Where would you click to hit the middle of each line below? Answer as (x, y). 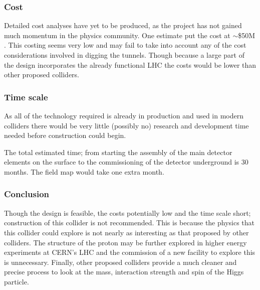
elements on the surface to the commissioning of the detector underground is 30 (126, 162)
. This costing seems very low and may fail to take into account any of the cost (125, 45)
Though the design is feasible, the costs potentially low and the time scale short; (127, 212)
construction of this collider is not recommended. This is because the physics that (129, 223)
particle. (17, 281)
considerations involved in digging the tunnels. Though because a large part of (124, 55)
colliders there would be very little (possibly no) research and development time (126, 125)
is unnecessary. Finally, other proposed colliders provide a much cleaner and (120, 262)
